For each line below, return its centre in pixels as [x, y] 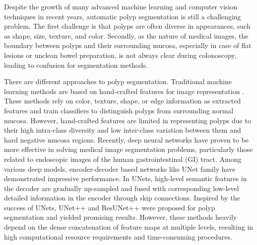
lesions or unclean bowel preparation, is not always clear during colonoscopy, [120, 55]
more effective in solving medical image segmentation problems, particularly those [128, 149]
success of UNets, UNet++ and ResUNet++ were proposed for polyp [110, 207]
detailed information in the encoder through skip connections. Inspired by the [122, 198]
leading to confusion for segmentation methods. [76, 65]
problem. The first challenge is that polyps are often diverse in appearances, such [127, 26]
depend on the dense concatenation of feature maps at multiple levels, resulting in [129, 227]
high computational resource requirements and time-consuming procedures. [118, 236]
